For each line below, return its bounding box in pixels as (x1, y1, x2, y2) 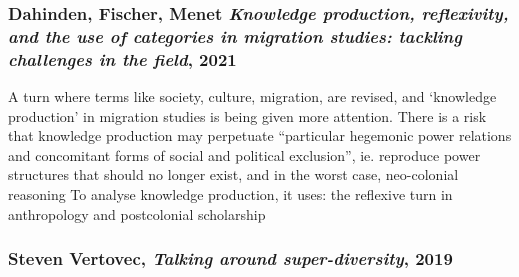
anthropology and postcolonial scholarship (8, 203, 266, 224)
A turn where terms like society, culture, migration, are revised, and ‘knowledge (8, 86, 497, 107)
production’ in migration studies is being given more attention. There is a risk (8, 105, 487, 126)
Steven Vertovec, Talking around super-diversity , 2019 (8, 246, 453, 271)
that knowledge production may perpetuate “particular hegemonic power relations (8, 125, 512, 146)
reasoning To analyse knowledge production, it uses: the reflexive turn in (8, 184, 453, 205)
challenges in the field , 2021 (8, 46, 237, 71)
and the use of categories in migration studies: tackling (8, 23, 462, 48)
